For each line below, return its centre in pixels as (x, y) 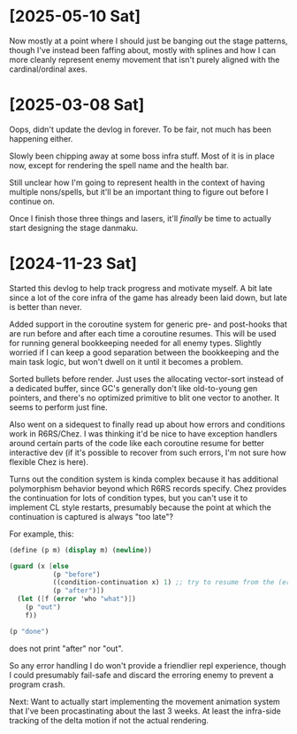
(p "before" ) (76, 574)
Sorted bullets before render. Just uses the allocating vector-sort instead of (147, 379)
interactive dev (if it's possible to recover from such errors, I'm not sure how (148, 452)
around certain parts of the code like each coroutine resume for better (137, 443)
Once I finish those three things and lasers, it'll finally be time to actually (141, 218)
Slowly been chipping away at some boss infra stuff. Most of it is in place (142, 156)
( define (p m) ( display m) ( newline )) (80, 550)
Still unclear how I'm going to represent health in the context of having (137, 182)
